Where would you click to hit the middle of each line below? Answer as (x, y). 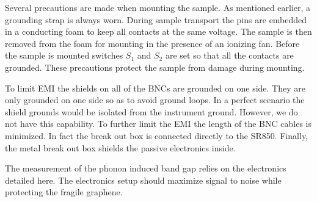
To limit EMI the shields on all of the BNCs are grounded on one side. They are (155, 88)
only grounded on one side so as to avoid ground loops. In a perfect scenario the (155, 100)
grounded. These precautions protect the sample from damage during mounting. (155, 67)
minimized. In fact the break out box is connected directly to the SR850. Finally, (157, 135)
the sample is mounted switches (64, 55)
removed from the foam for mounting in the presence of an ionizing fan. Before (152, 43)
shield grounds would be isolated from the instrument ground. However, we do (151, 111)
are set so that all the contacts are (229, 55)
